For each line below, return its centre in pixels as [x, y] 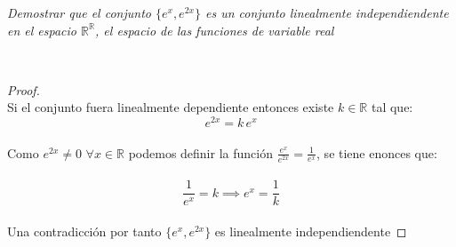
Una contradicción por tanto [84, 231]
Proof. [24, 89]
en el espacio [42, 30]
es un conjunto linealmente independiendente [327, 12]
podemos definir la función [200, 152]
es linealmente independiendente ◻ [311, 231]
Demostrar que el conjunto [79, 12]
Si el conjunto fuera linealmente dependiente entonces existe [171, 107]
